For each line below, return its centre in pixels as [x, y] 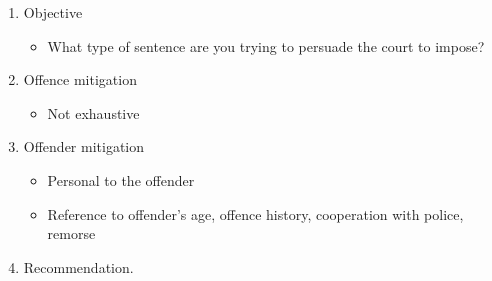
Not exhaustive [93, 112]
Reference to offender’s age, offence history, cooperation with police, [255, 213]
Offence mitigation [80, 79]
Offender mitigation [84, 146]
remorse [71, 233]
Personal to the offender [121, 179]
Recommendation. [78, 266]
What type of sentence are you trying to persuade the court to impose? [266, 45]
